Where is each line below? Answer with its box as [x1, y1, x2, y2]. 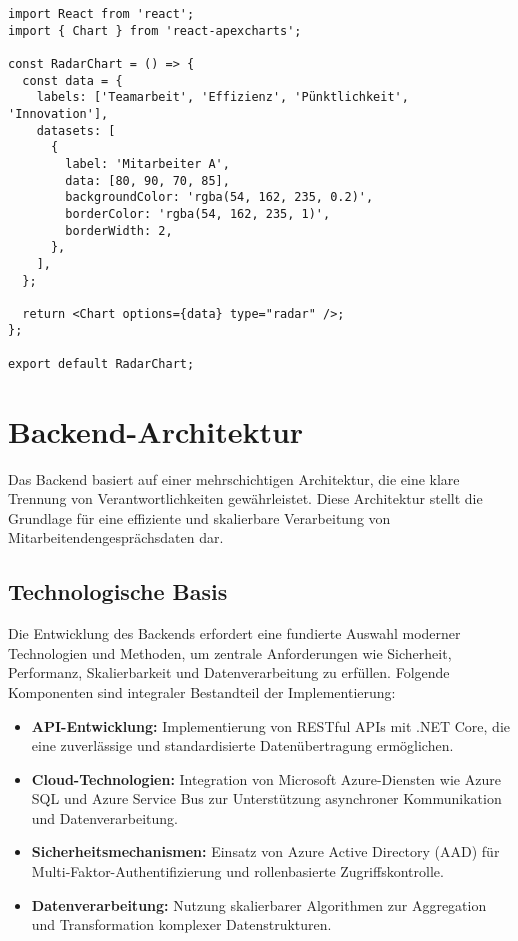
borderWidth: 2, [65, 223, 173, 238]
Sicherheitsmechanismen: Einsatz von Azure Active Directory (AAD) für [31, 841, 500, 862]
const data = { [22, 73, 123, 88]
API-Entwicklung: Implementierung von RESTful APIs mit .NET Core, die [31, 715, 511, 736]
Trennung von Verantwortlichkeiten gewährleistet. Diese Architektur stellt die [8, 488, 483, 509]
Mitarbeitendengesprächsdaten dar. [8, 527, 224, 548]
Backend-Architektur [8, 410, 304, 451]
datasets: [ [36, 123, 116, 138]
